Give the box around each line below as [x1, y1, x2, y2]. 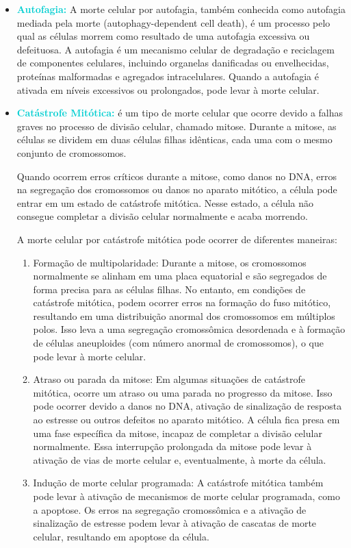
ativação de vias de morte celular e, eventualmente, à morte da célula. [33, 452, 326, 466]
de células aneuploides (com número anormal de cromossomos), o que [33, 336, 324, 350]
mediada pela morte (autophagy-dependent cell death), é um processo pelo [16, 15, 330, 29]
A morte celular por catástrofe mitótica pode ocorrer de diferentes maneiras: [16, 232, 337, 246]
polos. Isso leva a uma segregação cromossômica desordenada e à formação [33, 322, 346, 336]
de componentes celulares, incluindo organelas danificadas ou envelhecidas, [16, 55, 329, 70]
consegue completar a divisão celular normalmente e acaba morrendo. [16, 209, 308, 223]
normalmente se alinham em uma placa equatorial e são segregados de [33, 269, 327, 283]
